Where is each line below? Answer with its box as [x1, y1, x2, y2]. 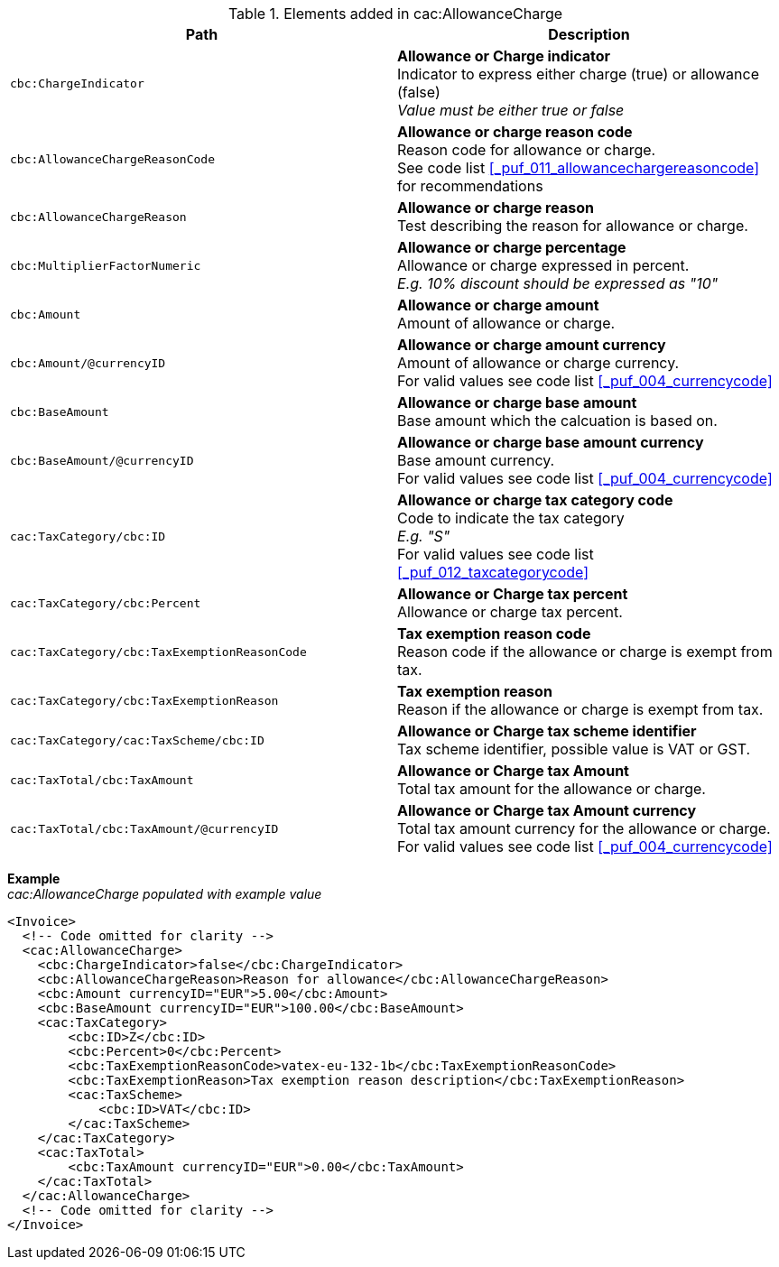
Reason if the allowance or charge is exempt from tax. [397, 700, 764, 718]
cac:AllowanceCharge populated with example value [7, 886, 322, 902]
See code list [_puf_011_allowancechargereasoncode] [397, 159, 760, 177]
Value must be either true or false [397, 101, 625, 119]
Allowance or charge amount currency [397, 336, 666, 354]
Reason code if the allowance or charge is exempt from [397, 643, 773, 661]
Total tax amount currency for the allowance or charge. [397, 819, 771, 837]
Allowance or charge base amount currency [397, 433, 704, 451]
